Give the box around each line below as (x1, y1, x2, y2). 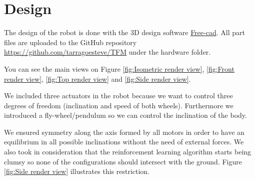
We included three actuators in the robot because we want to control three (4, 90, 233, 101)
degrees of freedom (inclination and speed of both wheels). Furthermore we (4, 100, 233, 110)
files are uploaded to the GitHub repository (4, 37, 137, 47)
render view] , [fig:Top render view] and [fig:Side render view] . (4, 73, 191, 84)
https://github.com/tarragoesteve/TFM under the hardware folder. (4, 47, 211, 57)
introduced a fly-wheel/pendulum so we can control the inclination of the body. (4, 110, 247, 120)
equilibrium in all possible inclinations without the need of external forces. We (4, 136, 244, 147)
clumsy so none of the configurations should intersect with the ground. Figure (4, 156, 242, 166)
